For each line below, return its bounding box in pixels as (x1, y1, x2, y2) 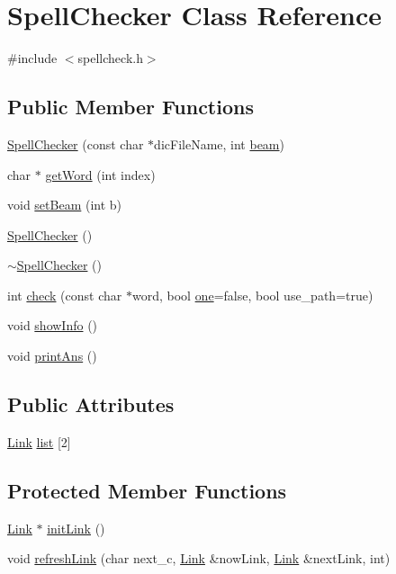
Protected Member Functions (7, 476, 287, 504)
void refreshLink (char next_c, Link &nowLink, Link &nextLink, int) (7, 549, 391, 568)
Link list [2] (7, 432, 71, 451)
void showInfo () (7, 316, 98, 335)
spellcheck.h (77, 49, 143, 67)
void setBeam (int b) (7, 195, 122, 214)
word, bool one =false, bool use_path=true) (131, 285, 373, 304)
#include (7, 49, 58, 67)
